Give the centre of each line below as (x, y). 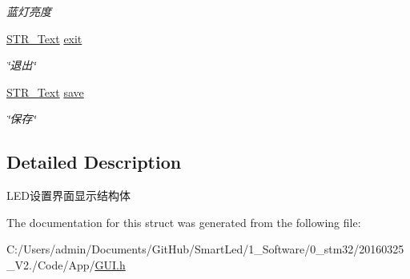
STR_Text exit (44, 38)
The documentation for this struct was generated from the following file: (184, 222)
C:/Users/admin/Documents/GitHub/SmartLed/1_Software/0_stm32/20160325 (205, 249)
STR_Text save (45, 92)
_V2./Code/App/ (51, 264)
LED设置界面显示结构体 (68, 195)
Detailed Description (94, 162)
